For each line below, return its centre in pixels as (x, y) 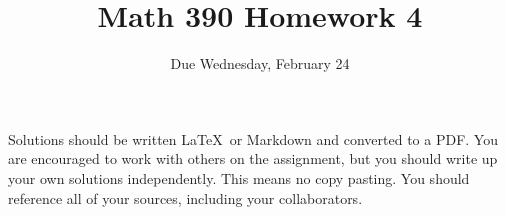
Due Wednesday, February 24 (260, 63)
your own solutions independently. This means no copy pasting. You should (239, 177)
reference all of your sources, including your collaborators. (185, 197)
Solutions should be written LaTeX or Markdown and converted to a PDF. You (253, 138)
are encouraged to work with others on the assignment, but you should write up (253, 158)
